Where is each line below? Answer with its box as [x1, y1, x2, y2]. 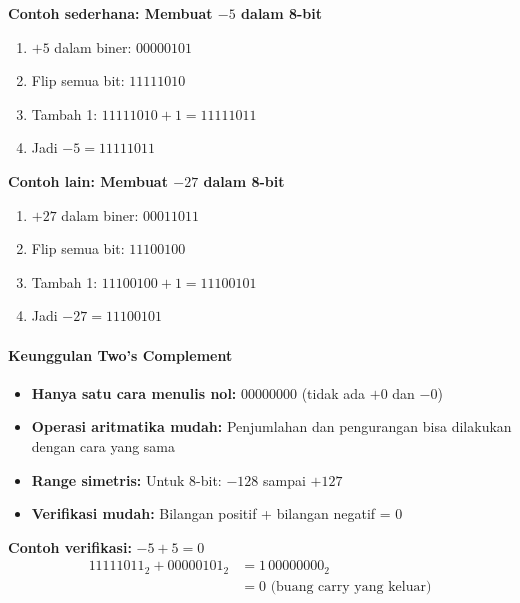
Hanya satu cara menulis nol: [31, 382, 237, 403]
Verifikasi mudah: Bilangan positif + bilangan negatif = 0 [31, 503, 403, 524]
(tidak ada [301, 382, 366, 403]
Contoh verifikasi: [8, 536, 132, 557]
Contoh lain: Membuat [8, 170, 168, 191]
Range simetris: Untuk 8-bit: [31, 469, 222, 490]
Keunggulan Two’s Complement [8, 344, 233, 365]
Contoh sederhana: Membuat [8, 3, 213, 23]
